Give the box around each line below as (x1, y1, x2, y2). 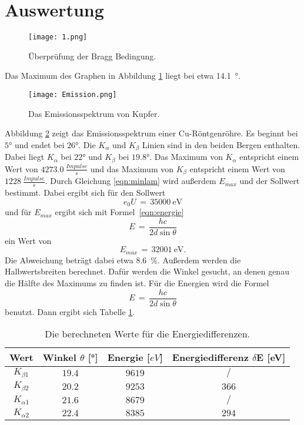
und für (5, 206, 32, 218)
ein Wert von (5, 234, 52, 246)
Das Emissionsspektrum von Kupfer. (28, 107, 160, 119)
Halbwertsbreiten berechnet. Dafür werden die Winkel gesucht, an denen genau (5, 265, 289, 277)
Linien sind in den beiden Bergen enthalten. (142, 138, 300, 150)
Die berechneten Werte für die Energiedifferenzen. (45, 327, 250, 341)
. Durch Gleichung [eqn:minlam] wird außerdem (45, 175, 216, 187)
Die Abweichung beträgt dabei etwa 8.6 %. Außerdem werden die (5, 253, 241, 266)
